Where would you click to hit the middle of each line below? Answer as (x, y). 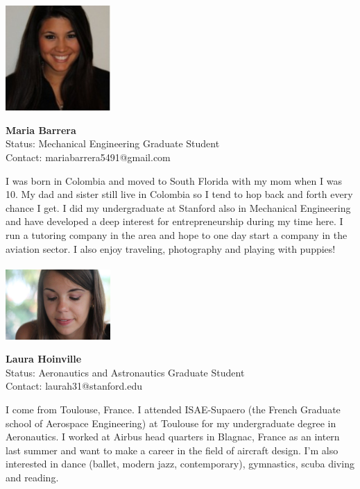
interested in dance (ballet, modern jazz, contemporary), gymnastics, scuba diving (180, 464)
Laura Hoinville (44, 359)
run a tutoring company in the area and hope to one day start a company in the (177, 234)
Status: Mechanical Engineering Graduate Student (113, 143)
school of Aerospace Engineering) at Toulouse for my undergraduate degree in (171, 423)
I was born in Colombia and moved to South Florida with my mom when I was (174, 180)
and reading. (32, 477)
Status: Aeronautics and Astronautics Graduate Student (125, 372)
